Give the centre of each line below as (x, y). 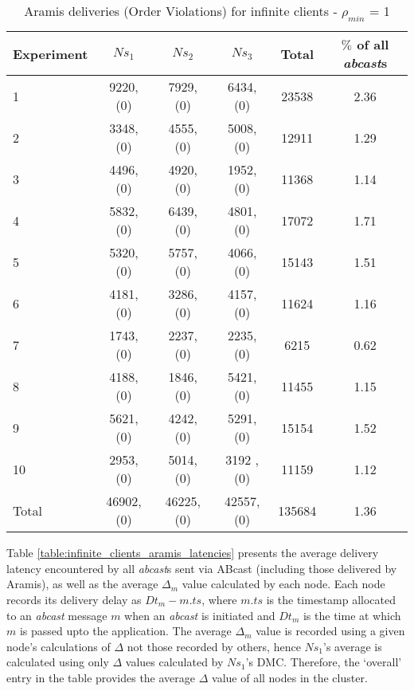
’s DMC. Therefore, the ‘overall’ (324, 662)
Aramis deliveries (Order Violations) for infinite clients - (181, 11)
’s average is (353, 646)
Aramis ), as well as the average (82, 584)
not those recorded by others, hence (214, 646)
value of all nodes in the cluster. (290, 677)
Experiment (51, 53)
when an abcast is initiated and (200, 615)
